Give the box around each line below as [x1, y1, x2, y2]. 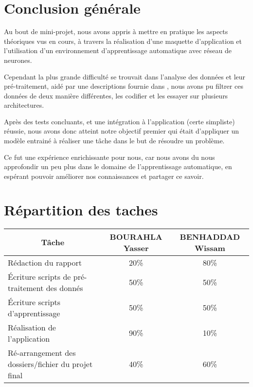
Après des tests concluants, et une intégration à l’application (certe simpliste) [4, 116, 235, 126]
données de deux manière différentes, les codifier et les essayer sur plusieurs [4, 90, 228, 100]
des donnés [46, 282, 83, 293]
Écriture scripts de [8, 271, 71, 282]
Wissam [194, 242, 225, 253]
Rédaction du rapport [8, 256, 82, 268]
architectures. [4, 100, 44, 110]
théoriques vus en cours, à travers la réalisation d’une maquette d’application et [4, 36, 242, 46]
